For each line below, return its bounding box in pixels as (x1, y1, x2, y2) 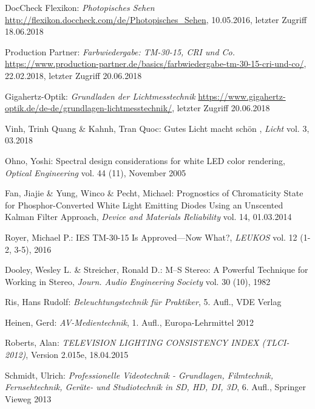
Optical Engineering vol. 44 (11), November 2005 (5, 166, 186, 179)
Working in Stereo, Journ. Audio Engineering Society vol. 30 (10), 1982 (5, 275, 271, 287)
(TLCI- (262, 336, 290, 349)
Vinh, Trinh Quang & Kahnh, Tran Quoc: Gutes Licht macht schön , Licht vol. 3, (5, 122, 310, 134)
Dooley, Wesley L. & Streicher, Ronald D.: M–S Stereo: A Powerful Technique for (5, 263, 308, 276)
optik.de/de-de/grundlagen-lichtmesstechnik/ (5, 101, 172, 114)
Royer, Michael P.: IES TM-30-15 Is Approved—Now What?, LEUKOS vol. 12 (5, 230, 297, 243)
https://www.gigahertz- (198, 89, 286, 102)
